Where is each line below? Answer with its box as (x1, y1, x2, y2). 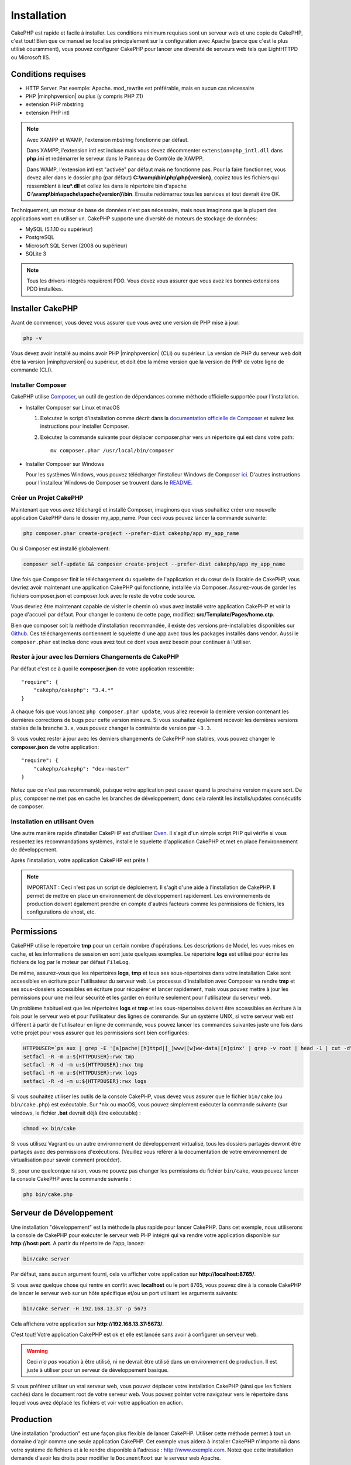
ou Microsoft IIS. (11, 53, 51, 61)
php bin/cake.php (23, 1191, 73, 1198)
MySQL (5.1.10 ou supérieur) (25, 226, 93, 233)
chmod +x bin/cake (23, 1125, 76, 1132)
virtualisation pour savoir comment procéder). (11, 1156, 122, 1163)
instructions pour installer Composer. (40, 423, 130, 430)
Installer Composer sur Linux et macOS (25, 404, 120, 411)
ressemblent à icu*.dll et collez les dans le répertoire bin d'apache (26, 182, 187, 189)
